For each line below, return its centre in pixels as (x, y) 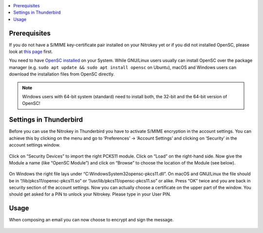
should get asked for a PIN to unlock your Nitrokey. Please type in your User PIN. (90, 194)
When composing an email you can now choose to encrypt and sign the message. (91, 220)
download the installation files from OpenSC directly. (62, 74)
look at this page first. (31, 52)
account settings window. (35, 145)
